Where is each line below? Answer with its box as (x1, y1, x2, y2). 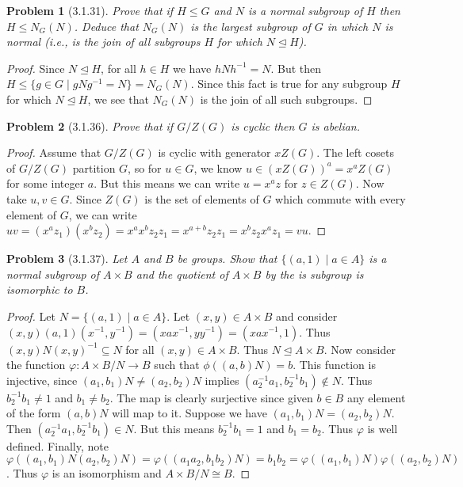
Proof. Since (6, 59, 65, 76)
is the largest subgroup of (190, 17, 311, 34)
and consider (276, 307, 338, 324)
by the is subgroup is (265, 265, 364, 282)
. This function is (293, 356, 376, 373)
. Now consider (323, 341, 396, 357)
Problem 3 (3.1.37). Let (6, 250, 128, 267)
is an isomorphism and (52, 465, 162, 481)
